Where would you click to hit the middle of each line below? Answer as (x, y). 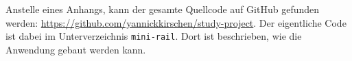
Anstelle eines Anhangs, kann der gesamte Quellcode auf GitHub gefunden (163, 9)
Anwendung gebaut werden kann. (76, 49)
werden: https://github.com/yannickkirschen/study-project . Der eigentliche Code (176, 22)
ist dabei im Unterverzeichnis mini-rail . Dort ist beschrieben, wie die (154, 36)
